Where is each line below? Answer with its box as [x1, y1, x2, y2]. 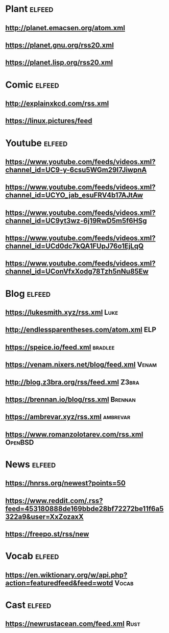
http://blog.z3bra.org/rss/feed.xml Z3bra [5, 378, 139, 386]
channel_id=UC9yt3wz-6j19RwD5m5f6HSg [5, 216, 147, 225]
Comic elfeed [5, 79, 60, 90]
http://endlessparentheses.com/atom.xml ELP [5, 325, 157, 334]
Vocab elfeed [5, 550, 59, 562]
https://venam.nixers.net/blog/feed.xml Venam [5, 360, 157, 369]
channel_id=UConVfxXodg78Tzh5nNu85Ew [5, 267, 149, 276]
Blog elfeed [5, 288, 51, 299]
